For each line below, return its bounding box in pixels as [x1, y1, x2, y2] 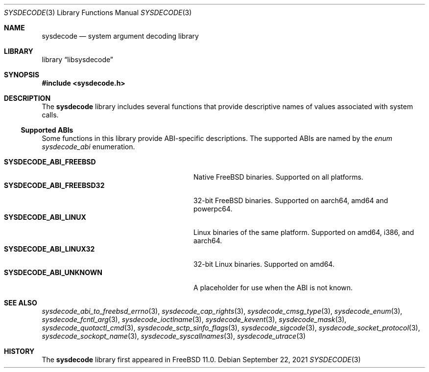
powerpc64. [193, 205, 233, 213]
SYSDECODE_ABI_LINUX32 [4, 245, 95, 253]
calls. [42, 111, 59, 119]
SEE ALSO [4, 299, 37, 307]
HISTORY [4, 347, 35, 355]
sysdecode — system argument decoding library [42, 32, 199, 40]
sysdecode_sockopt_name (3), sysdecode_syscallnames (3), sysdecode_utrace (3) [42, 332, 306, 340]
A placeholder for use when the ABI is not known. [193, 283, 353, 292]
